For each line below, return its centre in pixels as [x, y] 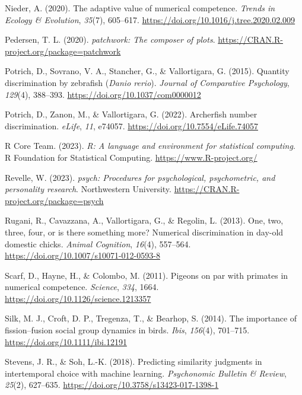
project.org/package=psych [54, 200]
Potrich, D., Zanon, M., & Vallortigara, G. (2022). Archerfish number [131, 114]
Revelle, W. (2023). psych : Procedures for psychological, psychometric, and [140, 177]
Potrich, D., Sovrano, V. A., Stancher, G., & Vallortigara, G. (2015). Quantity [147, 71]
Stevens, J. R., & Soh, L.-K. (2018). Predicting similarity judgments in [133, 361]
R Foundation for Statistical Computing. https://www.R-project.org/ [131, 157]
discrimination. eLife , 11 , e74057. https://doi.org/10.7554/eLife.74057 [131, 125]
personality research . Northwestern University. [88, 189]
